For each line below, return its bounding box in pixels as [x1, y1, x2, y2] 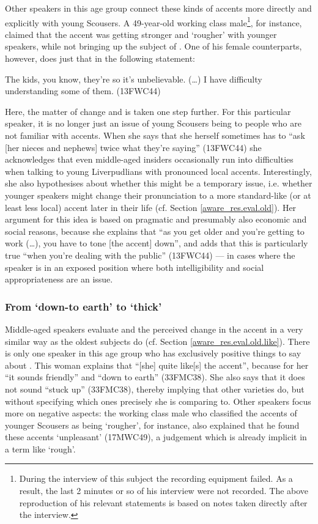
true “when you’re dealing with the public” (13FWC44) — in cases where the [5, 248, 295, 261]
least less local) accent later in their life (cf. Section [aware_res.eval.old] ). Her [5, 201, 297, 213]
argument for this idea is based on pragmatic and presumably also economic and [5, 213, 307, 226]
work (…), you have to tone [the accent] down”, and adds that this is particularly [5, 237, 308, 249]
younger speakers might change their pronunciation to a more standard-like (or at [5, 188, 311, 201]
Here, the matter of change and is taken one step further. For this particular [5, 105, 291, 117]
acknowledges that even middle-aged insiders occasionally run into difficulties [5, 153, 294, 166]
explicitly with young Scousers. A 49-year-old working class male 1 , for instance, [5, 14, 302, 29]
